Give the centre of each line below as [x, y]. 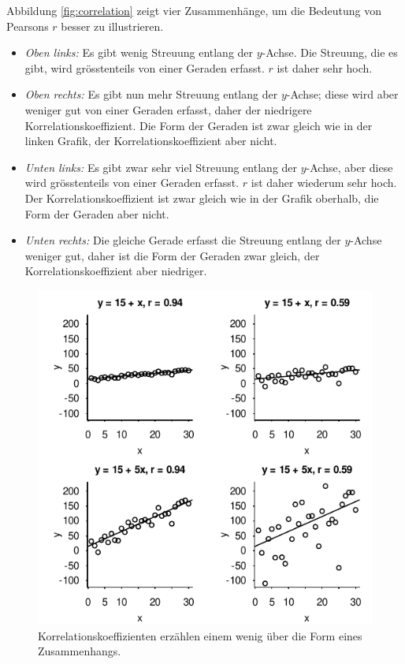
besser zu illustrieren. [112, 26]
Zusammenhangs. [80, 651]
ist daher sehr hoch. [325, 67]
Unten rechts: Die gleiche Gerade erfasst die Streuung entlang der [183, 240]
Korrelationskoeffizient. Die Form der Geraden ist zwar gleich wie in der [199, 125]
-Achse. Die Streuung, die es [330, 52]
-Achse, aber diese [349, 167]
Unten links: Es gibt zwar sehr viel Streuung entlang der [161, 167]
